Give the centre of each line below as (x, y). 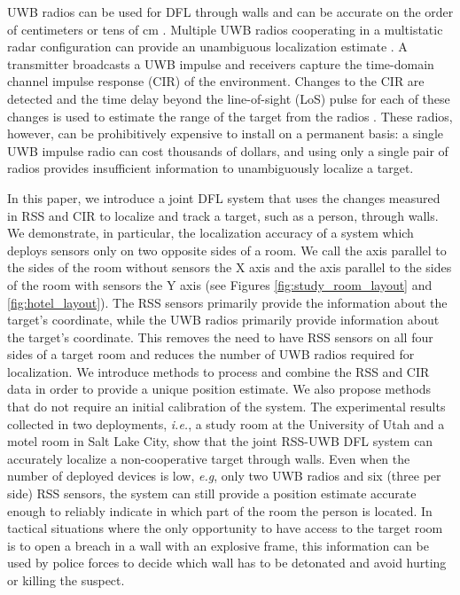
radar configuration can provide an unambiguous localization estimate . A (207, 47)
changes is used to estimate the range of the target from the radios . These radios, (230, 116)
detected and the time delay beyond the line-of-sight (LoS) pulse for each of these (229, 98)
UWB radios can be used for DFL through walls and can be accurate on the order (230, 12)
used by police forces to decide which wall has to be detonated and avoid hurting (227, 563)
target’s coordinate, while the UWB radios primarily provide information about (223, 320)
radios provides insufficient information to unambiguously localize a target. (211, 168)
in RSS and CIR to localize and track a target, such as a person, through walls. (223, 215)
